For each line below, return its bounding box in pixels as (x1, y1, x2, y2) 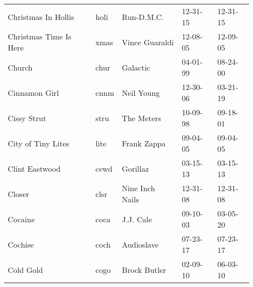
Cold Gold (8, 264, 43, 275)
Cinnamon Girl (8, 87, 59, 98)
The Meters (122, 112, 162, 124)
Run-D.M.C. (122, 11, 164, 22)
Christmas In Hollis (8, 11, 74, 22)
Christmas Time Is (8, 31, 72, 42)
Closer (8, 188, 29, 199)
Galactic (122, 61, 150, 73)
